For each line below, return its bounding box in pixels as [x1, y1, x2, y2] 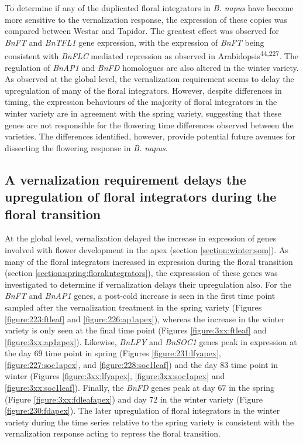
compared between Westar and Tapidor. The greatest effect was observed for [5, 25, 280, 37]
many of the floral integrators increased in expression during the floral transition [5, 255, 293, 267]
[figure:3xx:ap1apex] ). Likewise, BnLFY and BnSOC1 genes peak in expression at [5, 335, 297, 347]
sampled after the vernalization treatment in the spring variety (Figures [5, 301, 262, 313]
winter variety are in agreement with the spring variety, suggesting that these [5, 107, 282, 119]
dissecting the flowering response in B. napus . [5, 141, 168, 154]
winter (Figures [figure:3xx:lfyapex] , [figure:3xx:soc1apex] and [5, 370, 225, 382]
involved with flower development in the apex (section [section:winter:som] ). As [5, 243, 288, 255]
